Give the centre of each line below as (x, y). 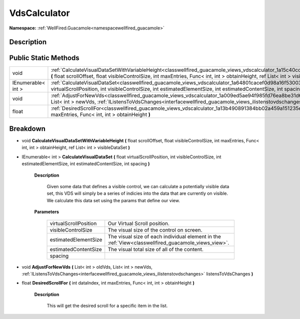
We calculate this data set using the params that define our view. (113, 200)
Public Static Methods (44, 58)
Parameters (47, 212)
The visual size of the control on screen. (155, 230)
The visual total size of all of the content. (155, 249)
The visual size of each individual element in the (164, 236)
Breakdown (27, 129)
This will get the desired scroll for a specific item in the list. (107, 306)
